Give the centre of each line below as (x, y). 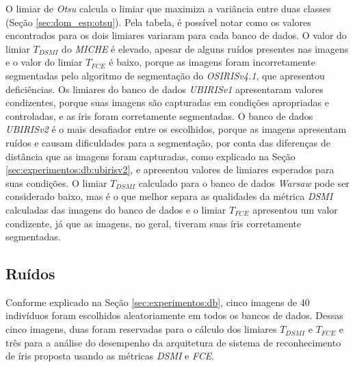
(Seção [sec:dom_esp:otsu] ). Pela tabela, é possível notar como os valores (158, 22)
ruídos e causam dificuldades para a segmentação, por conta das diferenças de (168, 142)
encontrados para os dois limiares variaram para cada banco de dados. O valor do (176, 35)
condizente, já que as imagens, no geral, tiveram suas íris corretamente (154, 223)
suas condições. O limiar (56, 182)
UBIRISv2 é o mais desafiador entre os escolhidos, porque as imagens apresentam (176, 129)
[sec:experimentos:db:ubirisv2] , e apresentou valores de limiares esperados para (170, 169)
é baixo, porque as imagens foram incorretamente (212, 62)
